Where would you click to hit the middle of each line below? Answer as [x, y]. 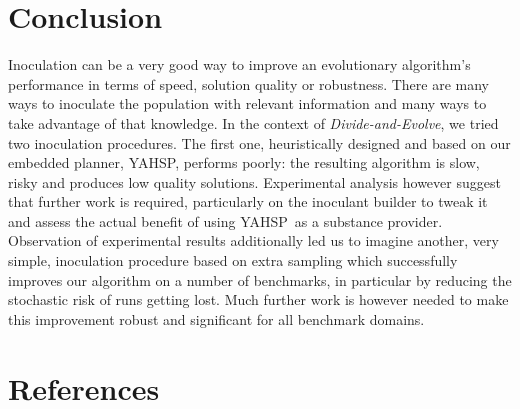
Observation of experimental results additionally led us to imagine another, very [253, 240]
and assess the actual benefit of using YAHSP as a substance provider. [225, 220]
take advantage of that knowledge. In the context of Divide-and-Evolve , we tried [253, 122]
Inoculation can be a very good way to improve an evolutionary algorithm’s [239, 64]
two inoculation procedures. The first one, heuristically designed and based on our [259, 142]
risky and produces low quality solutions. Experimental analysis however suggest [254, 181]
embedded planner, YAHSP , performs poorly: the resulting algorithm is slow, [244, 162]
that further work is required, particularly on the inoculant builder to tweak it [248, 201]
